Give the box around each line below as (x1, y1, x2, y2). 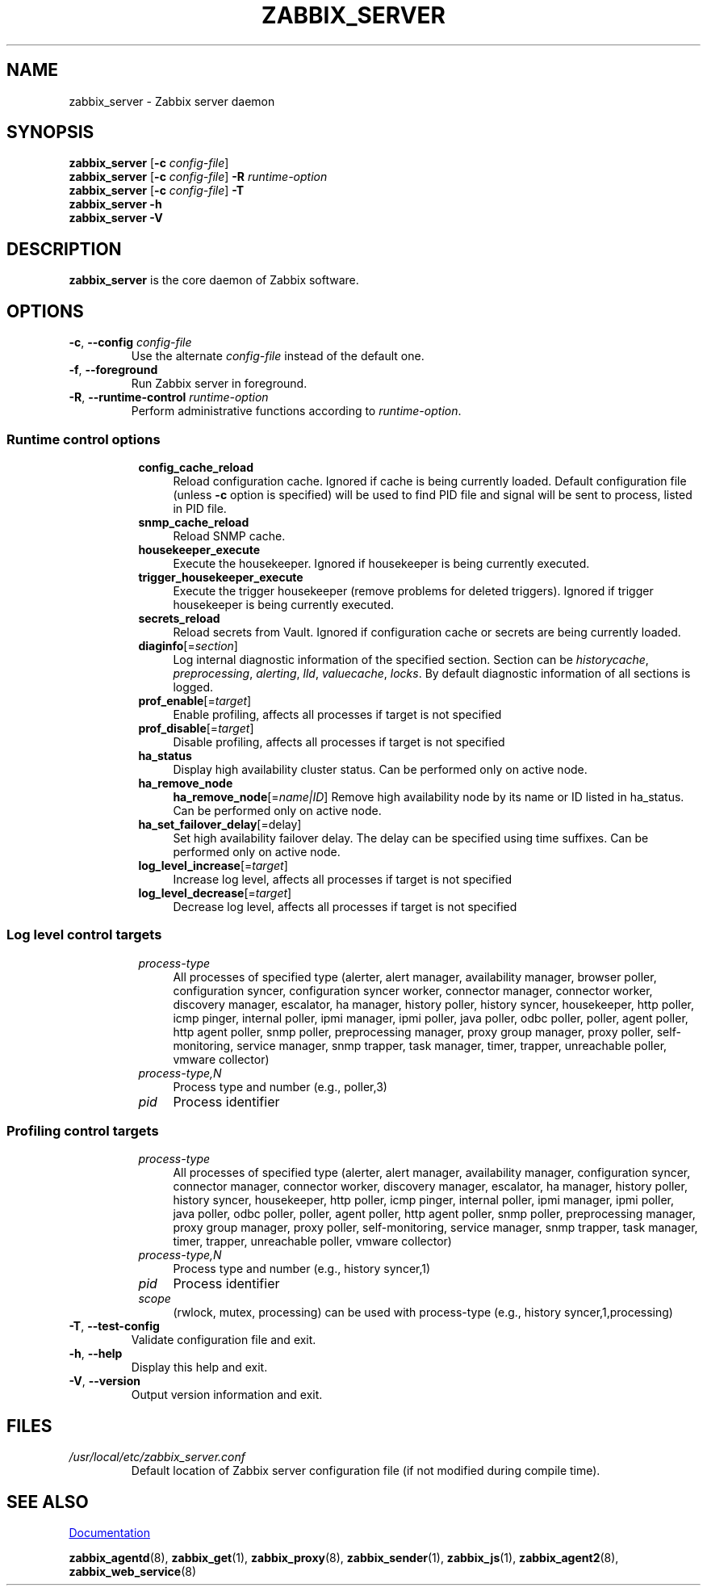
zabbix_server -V (69, 211, 163, 225)
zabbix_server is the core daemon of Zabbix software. (69, 273, 359, 288)
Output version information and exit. (131, 1388, 323, 1402)
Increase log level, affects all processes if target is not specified (173, 872, 512, 886)
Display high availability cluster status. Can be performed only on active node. (173, 762, 588, 776)
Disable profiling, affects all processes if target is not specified (173, 734, 505, 749)
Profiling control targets (6, 1123, 159, 1139)
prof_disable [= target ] (138, 720, 254, 735)
